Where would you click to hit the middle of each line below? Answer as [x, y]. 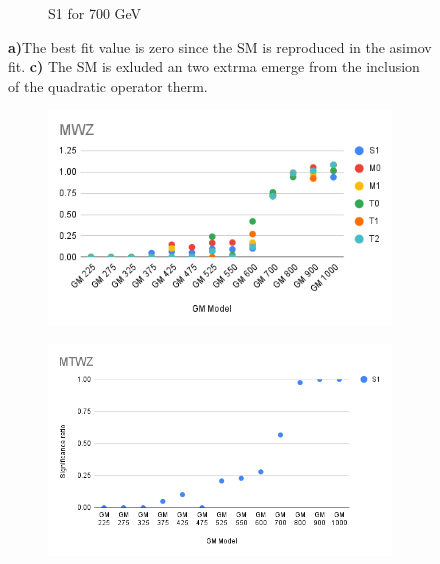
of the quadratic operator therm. [108, 85]
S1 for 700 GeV [95, 13]
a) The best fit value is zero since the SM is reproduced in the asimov [220, 46]
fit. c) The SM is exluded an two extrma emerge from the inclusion [214, 66]
